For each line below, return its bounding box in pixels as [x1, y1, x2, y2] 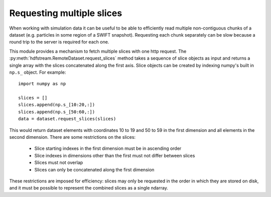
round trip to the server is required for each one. [9, 39, 109, 45]
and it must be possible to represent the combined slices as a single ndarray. [9, 185, 168, 191]
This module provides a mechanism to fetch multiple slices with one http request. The [9, 48, 187, 54]
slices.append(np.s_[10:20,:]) [18, 102, 95, 108]
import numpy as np [18, 81, 66, 87]
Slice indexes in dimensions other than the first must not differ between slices [34, 152, 195, 158]
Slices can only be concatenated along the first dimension [34, 166, 155, 172]
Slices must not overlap [34, 159, 83, 165]
